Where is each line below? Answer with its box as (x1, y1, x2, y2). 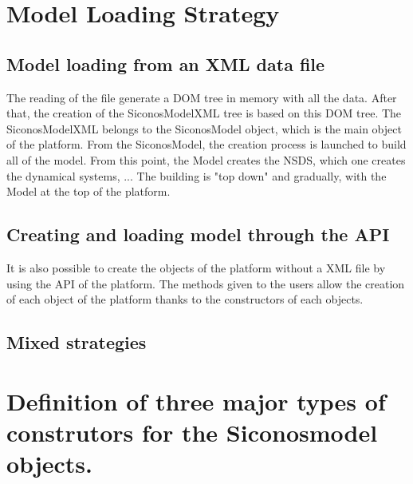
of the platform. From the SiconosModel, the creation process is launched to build (6, 136, 407, 153)
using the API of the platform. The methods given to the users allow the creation (6, 275, 405, 292)
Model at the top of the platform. (6, 183, 171, 200)
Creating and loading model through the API (6, 222, 390, 247)
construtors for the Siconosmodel (6, 415, 378, 448)
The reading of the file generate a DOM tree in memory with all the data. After (6, 89, 397, 105)
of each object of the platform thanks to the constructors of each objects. (6, 291, 364, 307)
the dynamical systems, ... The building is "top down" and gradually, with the (6, 167, 387, 184)
